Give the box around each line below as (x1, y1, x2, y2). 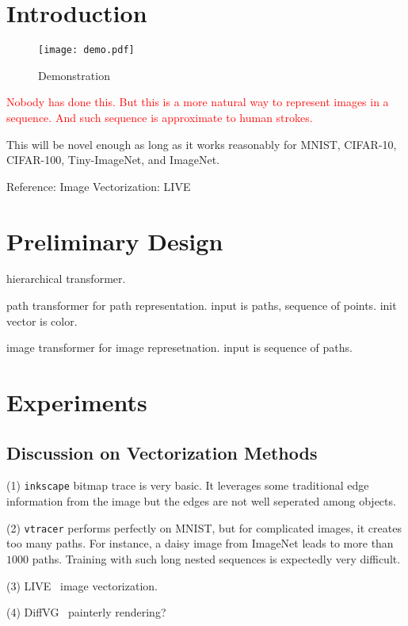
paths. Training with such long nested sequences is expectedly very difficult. (32, 550, 401, 567)
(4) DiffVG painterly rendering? (6, 604, 166, 620)
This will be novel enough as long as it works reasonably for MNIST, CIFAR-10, (6, 136, 397, 152)
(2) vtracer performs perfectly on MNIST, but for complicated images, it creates (6, 519, 402, 536)
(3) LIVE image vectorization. (6, 577, 158, 594)
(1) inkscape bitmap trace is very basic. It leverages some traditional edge (6, 477, 369, 494)
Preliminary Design (6, 224, 223, 257)
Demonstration (38, 67, 110, 83)
